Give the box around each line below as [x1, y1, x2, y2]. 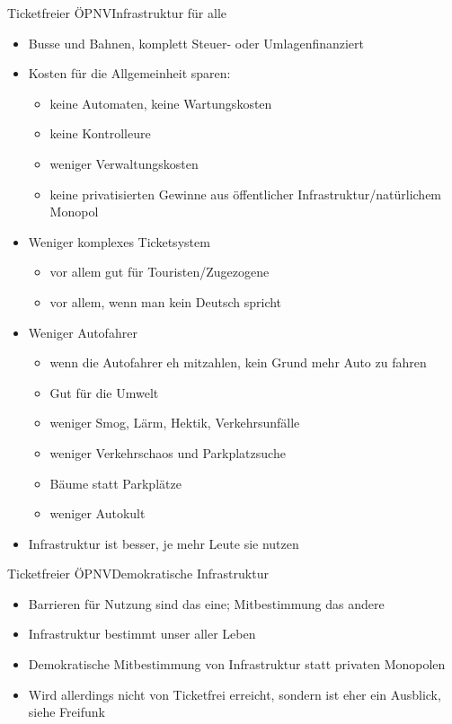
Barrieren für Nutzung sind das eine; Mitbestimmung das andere [28, 594, 385, 613]
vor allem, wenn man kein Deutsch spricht [49, 292, 282, 311]
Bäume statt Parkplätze [49, 473, 182, 492]
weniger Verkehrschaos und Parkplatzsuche [49, 443, 286, 462]
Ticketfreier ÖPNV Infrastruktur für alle [7, 4, 227, 22]
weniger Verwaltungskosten [49, 154, 199, 172]
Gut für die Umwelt [49, 383, 159, 402]
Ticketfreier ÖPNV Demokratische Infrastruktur [7, 564, 269, 583]
